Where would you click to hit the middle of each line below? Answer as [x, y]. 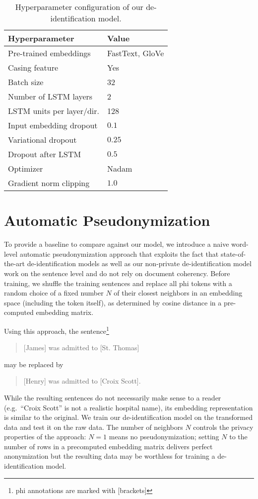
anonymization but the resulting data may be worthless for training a [110, 456]
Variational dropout [42, 140]
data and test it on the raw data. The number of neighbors [94, 427]
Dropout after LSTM [45, 154]
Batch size [26, 82]
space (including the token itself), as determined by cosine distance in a [113, 302]
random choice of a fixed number [54, 293]
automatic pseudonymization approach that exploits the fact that [119, 253]
